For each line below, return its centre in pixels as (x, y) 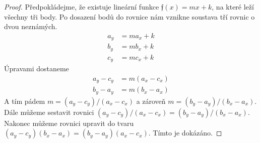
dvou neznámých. (31, 26)
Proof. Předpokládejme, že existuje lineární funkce (82, 7)
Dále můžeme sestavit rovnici (49, 112)
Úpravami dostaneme (37, 68)
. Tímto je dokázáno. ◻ (185, 133)
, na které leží (233, 7)
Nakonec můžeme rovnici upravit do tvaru (69, 123)
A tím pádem (25, 101)
